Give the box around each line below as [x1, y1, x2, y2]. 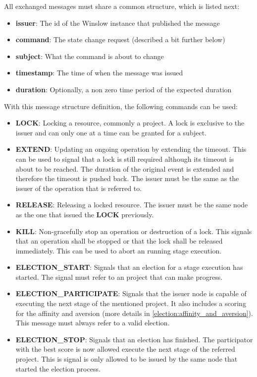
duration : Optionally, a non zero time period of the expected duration [15, 84, 232, 94]
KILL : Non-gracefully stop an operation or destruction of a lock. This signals [15, 226, 252, 236]
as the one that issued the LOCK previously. [15, 209, 154, 219]
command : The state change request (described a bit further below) [15, 34, 225, 45]
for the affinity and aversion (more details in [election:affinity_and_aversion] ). [15, 308, 253, 318]
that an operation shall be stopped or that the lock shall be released [15, 236, 223, 246]
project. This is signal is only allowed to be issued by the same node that [15, 354, 238, 364]
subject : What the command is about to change [15, 51, 164, 61]
